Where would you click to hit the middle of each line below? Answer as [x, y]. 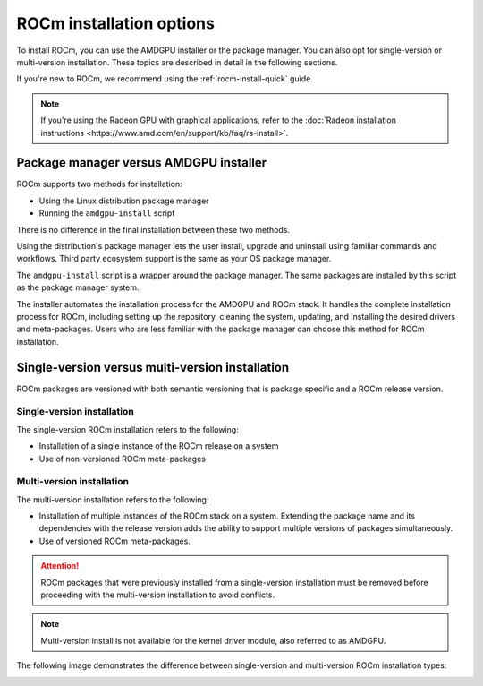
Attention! [60, 566]
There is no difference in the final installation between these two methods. [153, 229]
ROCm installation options [115, 23]
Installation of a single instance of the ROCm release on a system [159, 446]
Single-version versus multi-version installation [153, 367]
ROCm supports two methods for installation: [99, 184]
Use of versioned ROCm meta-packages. [115, 541]
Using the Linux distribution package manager [124, 201]
